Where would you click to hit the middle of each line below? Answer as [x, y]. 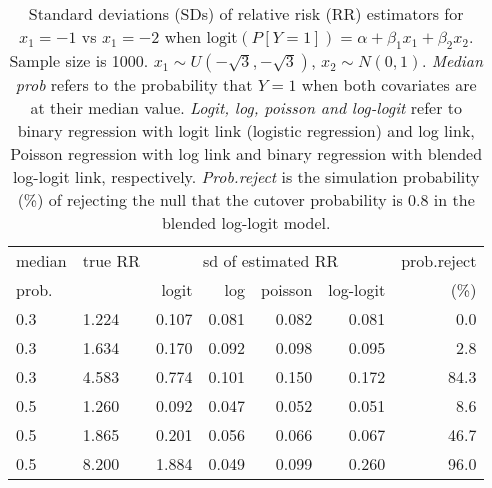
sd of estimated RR [271, 261]
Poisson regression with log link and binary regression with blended [246, 154]
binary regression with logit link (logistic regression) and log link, [246, 131]
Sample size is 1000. [79, 61]
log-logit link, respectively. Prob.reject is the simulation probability [246, 177]
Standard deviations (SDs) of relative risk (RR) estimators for [246, 13]
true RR [111, 261]
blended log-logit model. [246, 223]
